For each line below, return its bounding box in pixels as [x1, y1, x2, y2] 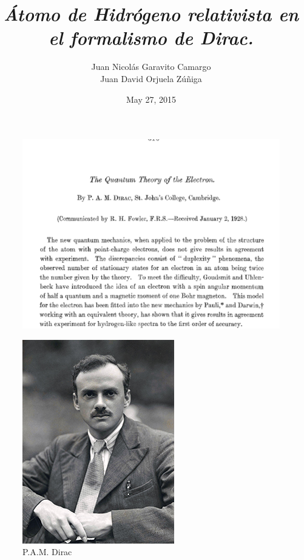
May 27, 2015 [126, 92, 177, 105]
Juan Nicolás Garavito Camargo [91, 60, 211, 73]
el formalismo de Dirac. [49, 25, 254, 50]
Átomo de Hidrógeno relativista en [4, 1, 299, 27]
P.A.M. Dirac [22, 545, 72, 558]
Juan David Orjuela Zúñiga [100, 72, 202, 85]
